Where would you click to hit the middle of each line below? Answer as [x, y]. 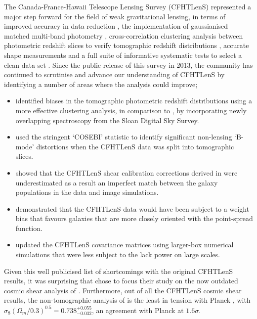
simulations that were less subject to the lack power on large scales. [118, 254]
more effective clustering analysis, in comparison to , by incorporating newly [131, 110]
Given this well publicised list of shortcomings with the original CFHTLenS [118, 271]
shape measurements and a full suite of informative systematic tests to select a [123, 55]
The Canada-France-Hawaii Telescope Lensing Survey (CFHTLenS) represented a [128, 6]
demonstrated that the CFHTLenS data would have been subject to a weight [132, 208]
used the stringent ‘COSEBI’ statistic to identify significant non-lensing [124, 137]
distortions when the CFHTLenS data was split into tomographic [135, 146]
